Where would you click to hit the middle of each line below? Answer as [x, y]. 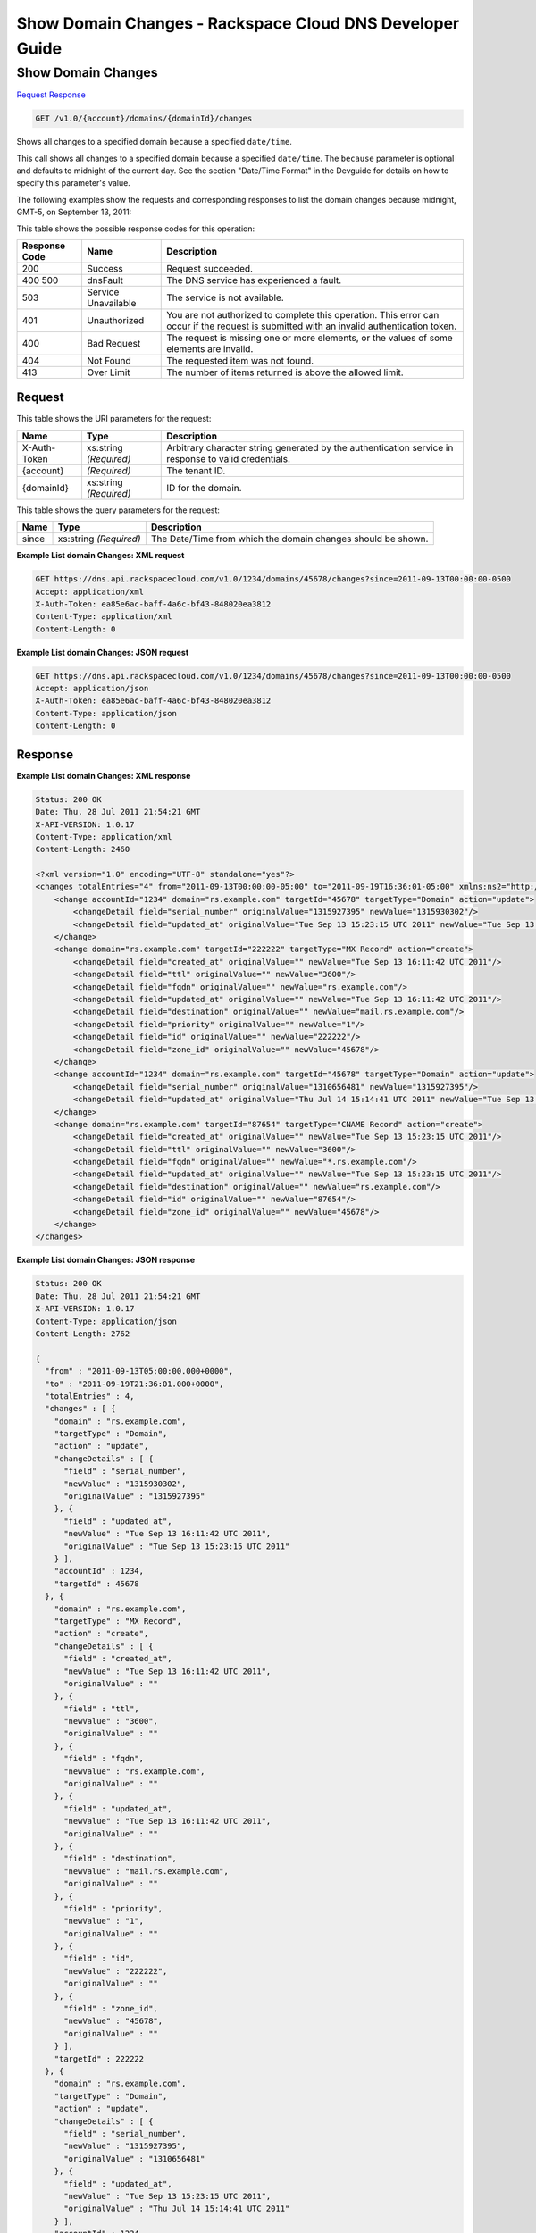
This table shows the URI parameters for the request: [114, 419]
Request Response [51, 95]
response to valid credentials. [228, 458]
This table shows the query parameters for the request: [118, 510]
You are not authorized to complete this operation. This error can [303, 314]
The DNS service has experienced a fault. [254, 280]
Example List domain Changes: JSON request [103, 652]
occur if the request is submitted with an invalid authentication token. [312, 326]
